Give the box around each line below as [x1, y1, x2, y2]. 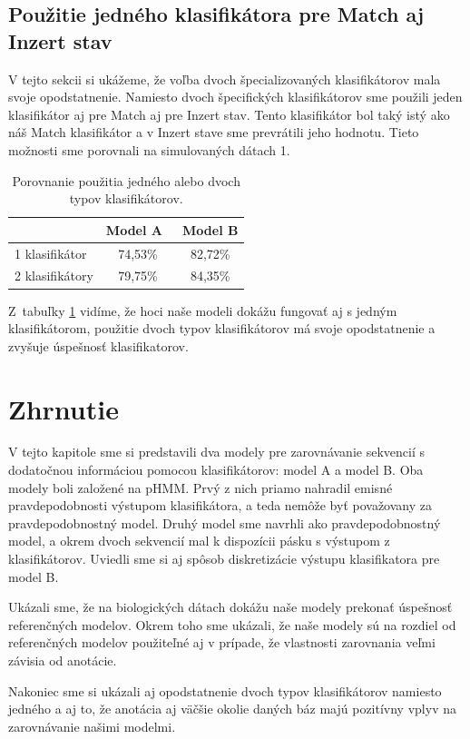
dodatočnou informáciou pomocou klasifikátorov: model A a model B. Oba [8, 460, 424, 479]
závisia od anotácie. [8, 650, 117, 669]
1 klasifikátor [15, 243, 87, 262]
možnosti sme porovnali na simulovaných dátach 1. [8, 140, 290, 159]
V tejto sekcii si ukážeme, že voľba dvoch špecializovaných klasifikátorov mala [8, 69, 441, 88]
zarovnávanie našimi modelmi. [8, 716, 176, 735]
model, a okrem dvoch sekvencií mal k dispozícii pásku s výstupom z [8, 531, 390, 550]
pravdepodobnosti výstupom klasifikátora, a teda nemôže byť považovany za [8, 496, 432, 515]
